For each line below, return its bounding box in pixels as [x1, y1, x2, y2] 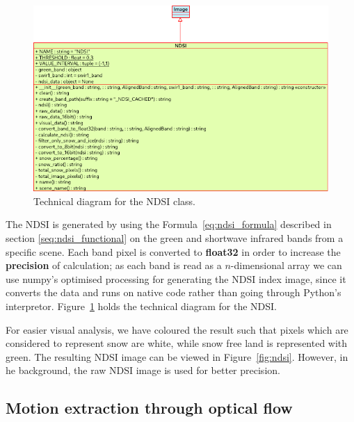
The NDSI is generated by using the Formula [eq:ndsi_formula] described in [6, 217, 332, 232]
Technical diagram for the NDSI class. [33, 193, 195, 208]
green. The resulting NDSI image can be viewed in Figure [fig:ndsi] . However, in [6, 349, 348, 364]
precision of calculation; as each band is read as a [6, 258, 222, 273]
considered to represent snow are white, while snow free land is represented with [6, 336, 348, 350]
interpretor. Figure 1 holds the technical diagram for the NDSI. [6, 298, 277, 313]
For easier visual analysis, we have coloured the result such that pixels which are [6, 322, 348, 336]
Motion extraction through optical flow [6, 397, 293, 419]
